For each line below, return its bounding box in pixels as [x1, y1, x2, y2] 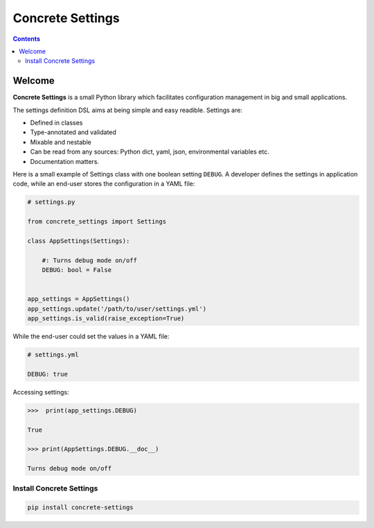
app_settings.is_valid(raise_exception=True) [27, 315, 185, 322]
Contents [12, 35, 41, 43]
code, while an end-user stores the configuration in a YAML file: [12, 180, 195, 188]
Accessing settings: [12, 388, 69, 396]
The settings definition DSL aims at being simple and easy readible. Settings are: [12, 106, 242, 114]
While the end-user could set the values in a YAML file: [12, 332, 170, 340]
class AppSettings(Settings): [27, 237, 130, 245]
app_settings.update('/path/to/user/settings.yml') [27, 304, 207, 313]
